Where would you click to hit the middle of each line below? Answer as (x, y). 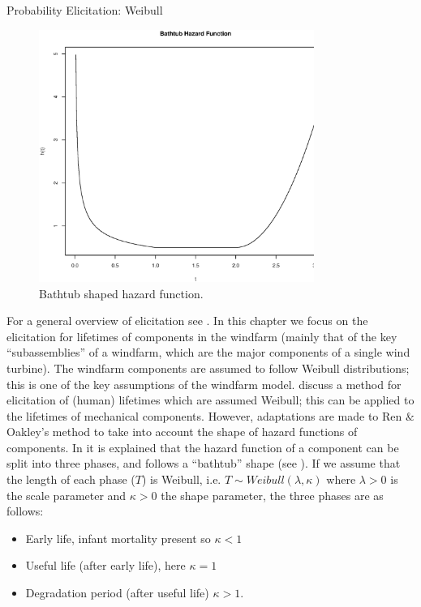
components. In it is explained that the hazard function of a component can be (203, 447)
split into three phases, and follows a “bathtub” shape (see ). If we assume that (204, 463)
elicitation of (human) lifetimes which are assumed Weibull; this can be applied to (210, 400)
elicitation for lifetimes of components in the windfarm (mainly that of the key (202, 336)
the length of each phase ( (71, 479)
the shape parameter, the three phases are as (272, 495)
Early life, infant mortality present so (118, 538)
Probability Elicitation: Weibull (85, 10)
